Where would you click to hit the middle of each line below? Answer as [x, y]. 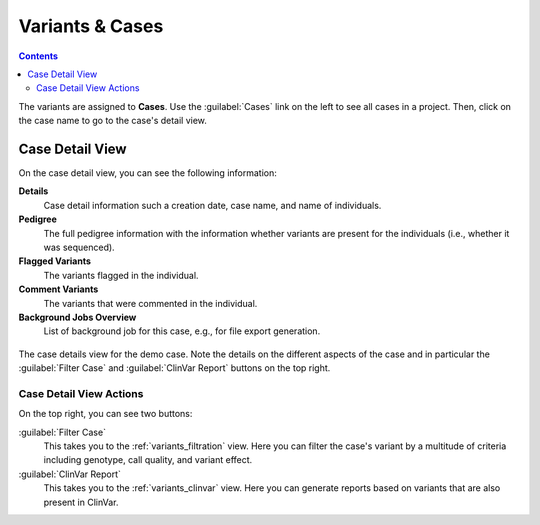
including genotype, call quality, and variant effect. [148, 460]
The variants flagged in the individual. [121, 275]
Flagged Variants [55, 261]
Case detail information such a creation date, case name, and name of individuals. [212, 205]
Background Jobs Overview [77, 317]
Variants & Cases [91, 26]
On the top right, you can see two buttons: [105, 414]
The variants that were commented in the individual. [150, 303]
